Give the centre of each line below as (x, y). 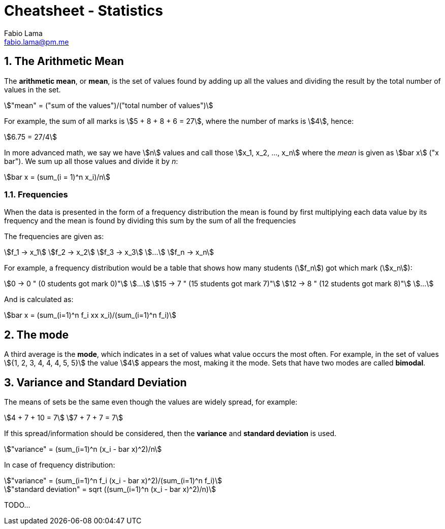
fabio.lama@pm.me (37, 42)
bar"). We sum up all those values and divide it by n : (91, 161)
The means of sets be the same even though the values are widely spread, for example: (151, 402)
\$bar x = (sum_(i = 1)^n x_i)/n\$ (57, 177)
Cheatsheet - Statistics (84, 11)
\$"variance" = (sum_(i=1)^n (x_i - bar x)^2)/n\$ (83, 449)
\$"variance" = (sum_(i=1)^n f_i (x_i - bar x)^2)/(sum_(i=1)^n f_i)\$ (113, 481)
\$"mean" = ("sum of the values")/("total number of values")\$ (109, 105)
